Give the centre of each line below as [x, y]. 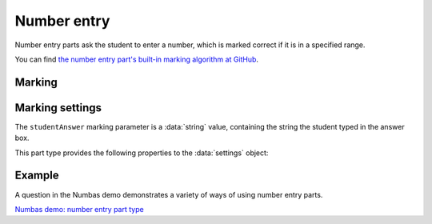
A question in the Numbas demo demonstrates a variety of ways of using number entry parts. [169, 194]
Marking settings [58, 108]
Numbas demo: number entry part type [79, 209]
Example [37, 176]
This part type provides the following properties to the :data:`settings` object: [142, 153]
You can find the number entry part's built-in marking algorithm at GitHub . [137, 59]
